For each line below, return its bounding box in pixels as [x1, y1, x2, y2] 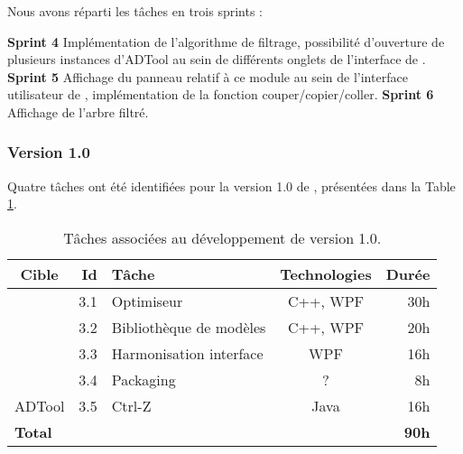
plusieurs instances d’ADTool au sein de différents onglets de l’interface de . [7, 50, 426, 69]
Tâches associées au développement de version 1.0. [63, 227, 382, 248]
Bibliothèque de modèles [111, 316, 266, 338]
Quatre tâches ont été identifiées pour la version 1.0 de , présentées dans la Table [7, 176, 456, 195]
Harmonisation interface [111, 342, 264, 364]
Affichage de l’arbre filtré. [7, 102, 149, 121]
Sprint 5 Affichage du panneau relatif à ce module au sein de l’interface [7, 67, 408, 86]
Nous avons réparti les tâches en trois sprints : [7, 2, 263, 20]
